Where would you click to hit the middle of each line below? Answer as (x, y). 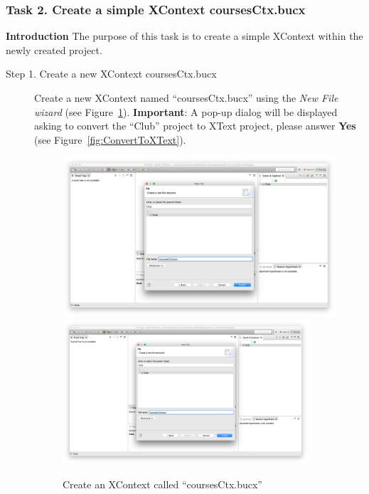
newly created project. (54, 49)
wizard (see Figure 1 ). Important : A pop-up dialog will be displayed (186, 111)
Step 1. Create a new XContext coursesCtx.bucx (111, 74)
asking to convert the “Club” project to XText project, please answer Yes (195, 126)
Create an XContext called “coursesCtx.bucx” (162, 484)
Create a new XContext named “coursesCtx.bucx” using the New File (186, 98)
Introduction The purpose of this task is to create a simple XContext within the (184, 36)
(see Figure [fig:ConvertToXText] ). (110, 139)
